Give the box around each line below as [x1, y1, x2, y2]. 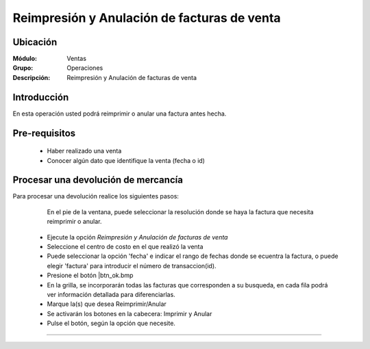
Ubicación [12, 36, 58, 48]
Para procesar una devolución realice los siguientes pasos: [12, 192, 180, 201]
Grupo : [12, 64, 34, 72]
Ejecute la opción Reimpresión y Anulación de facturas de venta [47, 233, 228, 241]
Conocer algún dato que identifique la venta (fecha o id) [47, 156, 206, 164]
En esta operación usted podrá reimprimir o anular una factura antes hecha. [12, 109, 227, 118]
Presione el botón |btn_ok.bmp [47, 271, 134, 280]
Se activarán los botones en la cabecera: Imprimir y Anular [47, 309, 212, 318]
